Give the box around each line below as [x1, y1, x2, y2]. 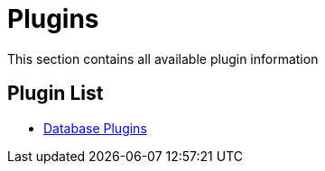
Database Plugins [43, 120, 147, 136]
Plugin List [7, 82, 104, 105]
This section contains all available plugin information [7, 50, 319, 67]
